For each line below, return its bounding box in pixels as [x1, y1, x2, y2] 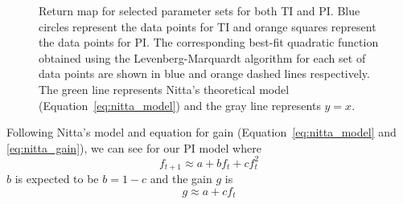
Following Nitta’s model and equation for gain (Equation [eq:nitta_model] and [6, 124, 397, 141]
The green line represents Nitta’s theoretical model [39, 80, 290, 97]
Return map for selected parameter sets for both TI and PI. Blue [39, 2, 360, 18]
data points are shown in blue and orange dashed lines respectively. [39, 65, 370, 82]
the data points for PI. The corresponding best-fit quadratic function [39, 34, 379, 51]
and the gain [150, 170, 212, 187]
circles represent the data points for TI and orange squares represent [39, 18, 376, 35]
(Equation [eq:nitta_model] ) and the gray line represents [39, 96, 321, 113]
